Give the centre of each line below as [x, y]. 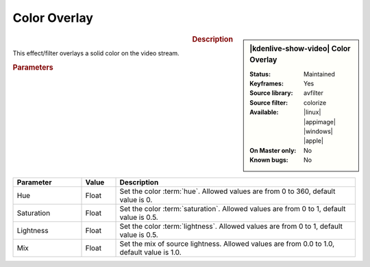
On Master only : [273, 150]
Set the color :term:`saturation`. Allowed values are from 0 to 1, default [233, 208]
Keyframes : [267, 84]
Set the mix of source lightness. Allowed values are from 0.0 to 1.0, [227, 244]
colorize [315, 102]
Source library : [271, 93]
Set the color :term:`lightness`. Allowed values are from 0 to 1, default [231, 226]
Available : [264, 112]
